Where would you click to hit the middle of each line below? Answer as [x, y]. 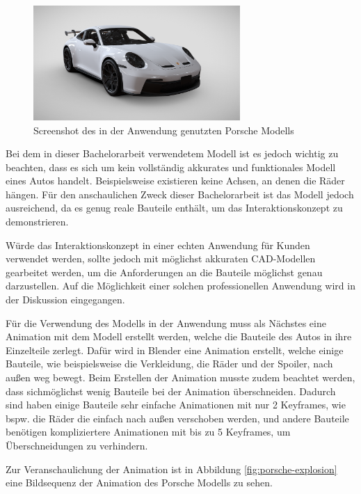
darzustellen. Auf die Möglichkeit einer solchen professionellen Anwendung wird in [180, 286]
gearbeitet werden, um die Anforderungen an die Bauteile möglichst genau [164, 272]
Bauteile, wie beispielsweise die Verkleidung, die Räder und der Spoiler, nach [169, 364]
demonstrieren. [37, 222]
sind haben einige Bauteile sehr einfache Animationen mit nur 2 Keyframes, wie [176, 405]
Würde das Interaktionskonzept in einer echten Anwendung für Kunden [158, 245]
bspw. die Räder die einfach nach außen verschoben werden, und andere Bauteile [177, 418]
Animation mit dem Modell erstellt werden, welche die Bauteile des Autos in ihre [179, 336]
